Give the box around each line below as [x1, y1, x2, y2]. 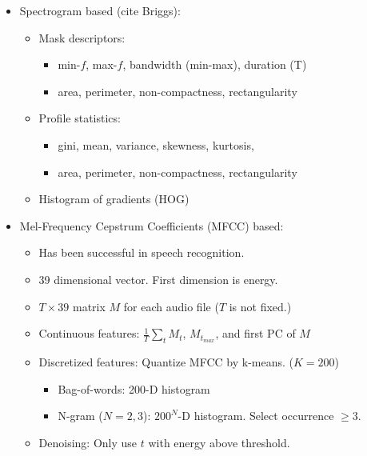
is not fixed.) [229, 298, 292, 314]
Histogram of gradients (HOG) [38, 190, 189, 207]
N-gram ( [58, 407, 103, 424]
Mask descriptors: [38, 29, 126, 46]
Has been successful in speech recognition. [38, 244, 245, 261]
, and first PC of [215, 325, 296, 342]
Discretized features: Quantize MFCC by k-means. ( [38, 353, 293, 370]
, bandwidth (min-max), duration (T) [122, 56, 307, 73]
